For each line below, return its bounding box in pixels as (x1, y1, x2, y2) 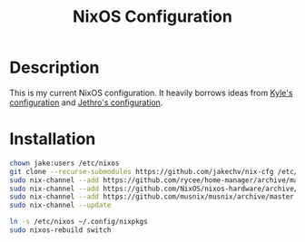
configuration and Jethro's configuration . (9, 97, 163, 108)
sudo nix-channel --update (9, 201, 112, 210)
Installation (9, 129, 96, 150)
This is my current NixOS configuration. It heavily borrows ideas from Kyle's (9, 87, 293, 98)
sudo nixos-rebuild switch (9, 226, 112, 235)
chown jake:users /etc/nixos (9, 159, 120, 168)
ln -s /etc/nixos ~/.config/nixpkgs (9, 218, 148, 227)
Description (9, 57, 100, 78)
